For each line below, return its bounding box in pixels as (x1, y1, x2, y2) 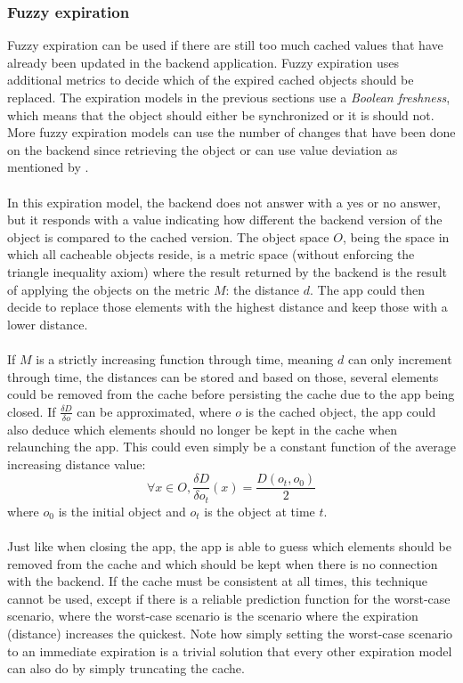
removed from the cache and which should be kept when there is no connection (7, 554, 438, 573)
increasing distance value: (7, 454, 146, 473)
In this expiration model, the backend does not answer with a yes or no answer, (7, 192, 442, 211)
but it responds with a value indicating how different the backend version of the (7, 210, 443, 229)
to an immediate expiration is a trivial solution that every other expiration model (7, 641, 452, 660)
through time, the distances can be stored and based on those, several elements (7, 367, 439, 386)
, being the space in (342, 227, 450, 246)
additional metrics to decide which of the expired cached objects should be (7, 70, 414, 89)
